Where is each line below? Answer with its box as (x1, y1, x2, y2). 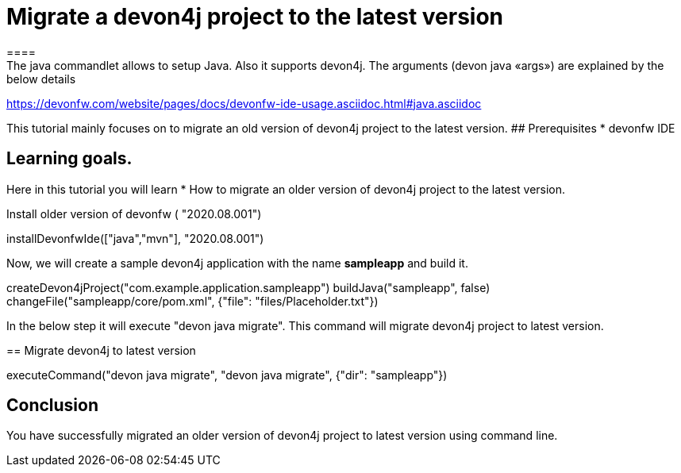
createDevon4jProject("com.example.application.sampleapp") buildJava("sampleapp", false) (6, 280, 491, 294)
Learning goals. (6, 148, 133, 169)
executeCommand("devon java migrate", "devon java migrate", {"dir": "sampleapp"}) (6, 367, 448, 382)
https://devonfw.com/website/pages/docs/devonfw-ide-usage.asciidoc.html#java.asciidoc (6, 96, 482, 110)
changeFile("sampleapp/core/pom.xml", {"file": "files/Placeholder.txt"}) (6, 294, 379, 308)
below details (6, 71, 76, 86)
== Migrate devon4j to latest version (6, 343, 196, 357)
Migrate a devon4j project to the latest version (6, 3, 504, 30)
